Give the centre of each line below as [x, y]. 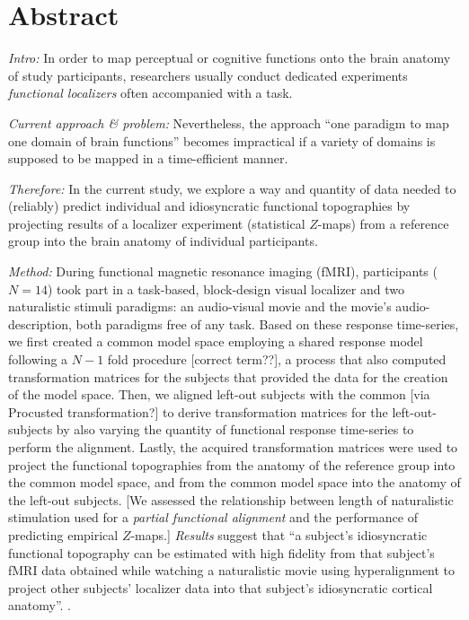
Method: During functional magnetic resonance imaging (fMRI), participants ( [223, 271]
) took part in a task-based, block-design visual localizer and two [226, 288]
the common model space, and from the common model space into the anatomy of [234, 482]
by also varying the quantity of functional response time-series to [235, 429]
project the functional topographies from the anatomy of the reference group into [232, 464]
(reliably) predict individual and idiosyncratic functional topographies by [209, 206]
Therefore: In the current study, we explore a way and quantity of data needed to [232, 188]
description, [40, 323]
